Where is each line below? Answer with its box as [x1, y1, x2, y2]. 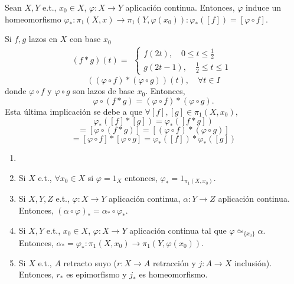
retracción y [153, 256, 196, 269]
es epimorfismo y [66, 268, 127, 280]
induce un [246, 1, 281, 13]
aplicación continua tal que [129, 224, 227, 236]
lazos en [28, 33, 58, 45]
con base [70, 33, 101, 45]
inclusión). [234, 256, 272, 269]
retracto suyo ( [63, 256, 117, 269]
